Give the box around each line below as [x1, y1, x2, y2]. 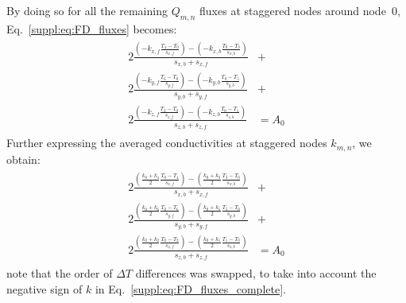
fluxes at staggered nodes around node [199, 2, 386, 18]
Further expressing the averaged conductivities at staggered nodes [6, 134, 327, 151]
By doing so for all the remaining [6, 2, 168, 18]
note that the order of [6, 264, 113, 281]
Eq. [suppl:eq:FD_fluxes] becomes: [6, 20, 177, 37]
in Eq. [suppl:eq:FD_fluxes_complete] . [95, 280, 286, 297]
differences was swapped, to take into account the [135, 264, 377, 281]
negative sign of [6, 280, 83, 297]
